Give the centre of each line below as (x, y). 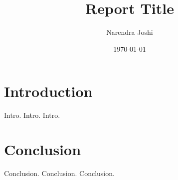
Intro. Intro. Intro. (32, 115)
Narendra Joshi (130, 32)
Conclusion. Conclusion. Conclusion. (59, 173)
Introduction (48, 91)
